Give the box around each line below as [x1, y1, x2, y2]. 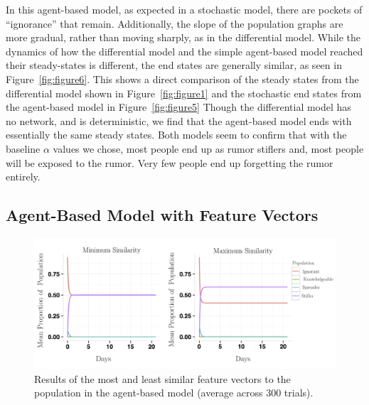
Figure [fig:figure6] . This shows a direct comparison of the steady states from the [6, 71, 359, 86]
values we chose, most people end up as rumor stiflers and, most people [53, 141, 364, 156]
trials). [284, 385, 314, 400]
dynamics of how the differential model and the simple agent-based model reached [6, 43, 363, 58]
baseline [6, 141, 41, 156]
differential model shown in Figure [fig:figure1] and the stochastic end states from [6, 85, 362, 100]
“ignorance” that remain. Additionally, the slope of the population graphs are [6, 16, 343, 31]
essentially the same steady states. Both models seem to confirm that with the [6, 127, 347, 142]
